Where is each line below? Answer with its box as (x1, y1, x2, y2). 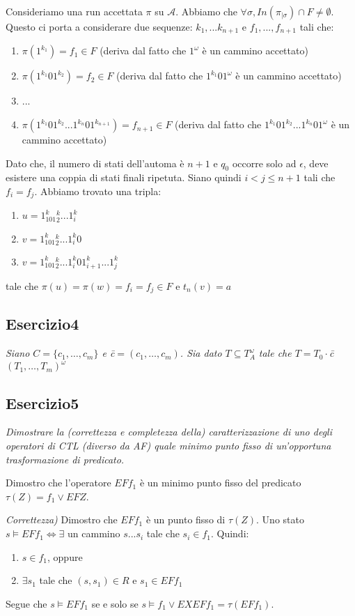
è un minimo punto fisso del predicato (139, 475, 301, 490)
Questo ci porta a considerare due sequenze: (6, 20, 193, 33)
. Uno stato (256, 512, 304, 527)
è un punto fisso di (145, 512, 226, 527)
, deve (303, 155, 329, 170)
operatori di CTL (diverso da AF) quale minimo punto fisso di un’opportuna (6, 438, 331, 453)
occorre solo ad (232, 155, 297, 170)
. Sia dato (180, 346, 222, 360)
